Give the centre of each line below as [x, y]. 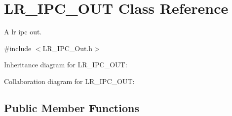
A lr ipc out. [23, 32]
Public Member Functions [72, 107]
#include [18, 48]
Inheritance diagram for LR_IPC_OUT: [66, 65]
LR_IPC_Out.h [68, 48]
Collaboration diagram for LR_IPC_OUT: [69, 81]
